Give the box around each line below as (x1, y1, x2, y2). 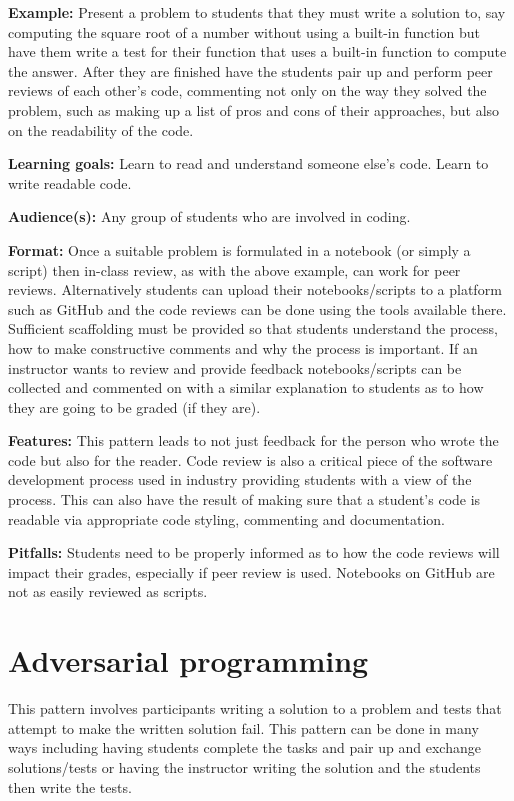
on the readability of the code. (8, 119, 194, 140)
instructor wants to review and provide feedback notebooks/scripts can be (8, 357, 462, 378)
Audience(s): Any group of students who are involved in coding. (8, 206, 411, 227)
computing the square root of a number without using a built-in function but (8, 21, 481, 42)
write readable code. (8, 172, 132, 193)
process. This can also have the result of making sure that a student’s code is (8, 489, 481, 510)
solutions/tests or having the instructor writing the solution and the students (8, 756, 481, 777)
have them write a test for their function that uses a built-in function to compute (8, 41, 507, 62)
